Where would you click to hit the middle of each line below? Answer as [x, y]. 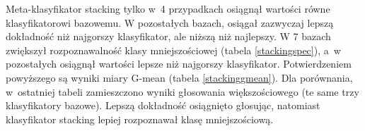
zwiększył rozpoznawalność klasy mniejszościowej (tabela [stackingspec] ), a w [173, 50]
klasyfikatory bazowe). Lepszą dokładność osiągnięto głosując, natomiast [163, 105]
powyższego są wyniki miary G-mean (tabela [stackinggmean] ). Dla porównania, [179, 77]
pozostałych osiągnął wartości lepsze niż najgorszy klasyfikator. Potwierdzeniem [179, 64]
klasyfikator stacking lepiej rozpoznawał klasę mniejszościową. [140, 119]
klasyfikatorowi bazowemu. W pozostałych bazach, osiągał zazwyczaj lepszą [170, 22]
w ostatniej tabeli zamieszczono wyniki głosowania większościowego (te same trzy [182, 91]
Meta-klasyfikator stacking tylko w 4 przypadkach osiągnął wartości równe [168, 8]
